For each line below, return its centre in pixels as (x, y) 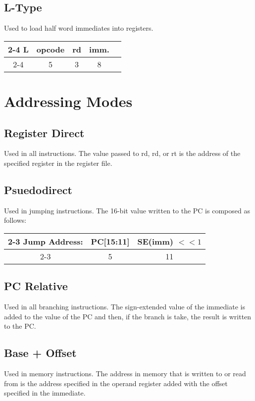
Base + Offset (40, 353)
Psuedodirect (38, 189)
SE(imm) (155, 241)
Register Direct (44, 132)
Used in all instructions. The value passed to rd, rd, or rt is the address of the (122, 153)
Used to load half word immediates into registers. (79, 28)
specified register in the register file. (58, 163)
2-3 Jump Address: (46, 241)
